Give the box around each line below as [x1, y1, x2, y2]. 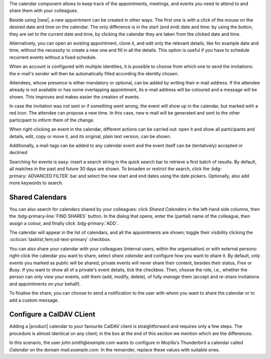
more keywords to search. [9, 180, 64, 186]
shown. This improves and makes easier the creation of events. [9, 93, 140, 100]
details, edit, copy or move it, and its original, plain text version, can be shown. [9, 133, 172, 139]
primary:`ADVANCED [9, 173, 53, 179]
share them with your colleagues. [9, 8, 78, 14]
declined [9, 150, 28, 156]
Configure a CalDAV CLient [9, 310, 95, 319]
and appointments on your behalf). [9, 281, 81, 287]
